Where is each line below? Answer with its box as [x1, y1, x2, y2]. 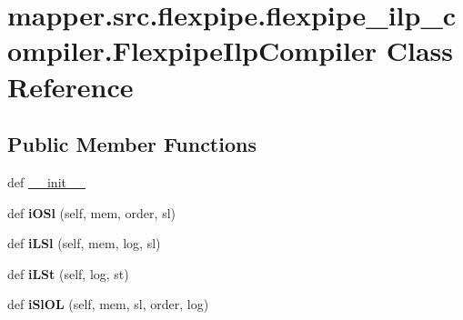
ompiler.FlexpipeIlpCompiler [7, 32, 377, 69]
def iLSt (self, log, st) [7, 264, 129, 283]
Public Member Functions [7, 130, 257, 158]
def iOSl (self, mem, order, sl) [7, 203, 176, 222]
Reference [7, 67, 134, 105]
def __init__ [7, 172, 86, 191]
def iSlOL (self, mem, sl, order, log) [7, 295, 209, 314]
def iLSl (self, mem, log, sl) [7, 234, 161, 253]
